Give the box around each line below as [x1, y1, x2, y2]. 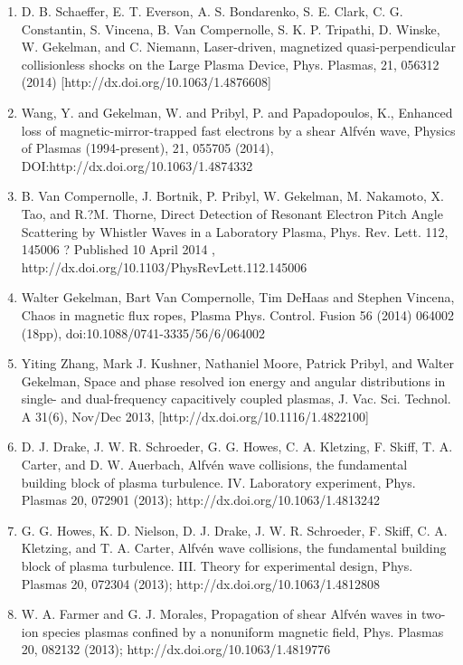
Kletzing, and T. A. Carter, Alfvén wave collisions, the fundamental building [21, 538, 447, 557]
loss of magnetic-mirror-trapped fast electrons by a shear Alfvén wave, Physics [21, 120, 456, 139]
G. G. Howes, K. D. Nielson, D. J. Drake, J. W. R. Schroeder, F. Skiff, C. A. [21, 520, 448, 539]
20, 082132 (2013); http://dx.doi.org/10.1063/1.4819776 [21, 640, 331, 659]
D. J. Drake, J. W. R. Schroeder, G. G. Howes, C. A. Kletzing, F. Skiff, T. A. [21, 437, 453, 456]
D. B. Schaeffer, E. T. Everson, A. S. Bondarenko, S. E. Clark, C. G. [21, 2, 403, 20]
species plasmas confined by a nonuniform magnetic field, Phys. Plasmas [43, 622, 444, 641]
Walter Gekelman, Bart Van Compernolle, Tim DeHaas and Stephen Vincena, [21, 288, 455, 307]
